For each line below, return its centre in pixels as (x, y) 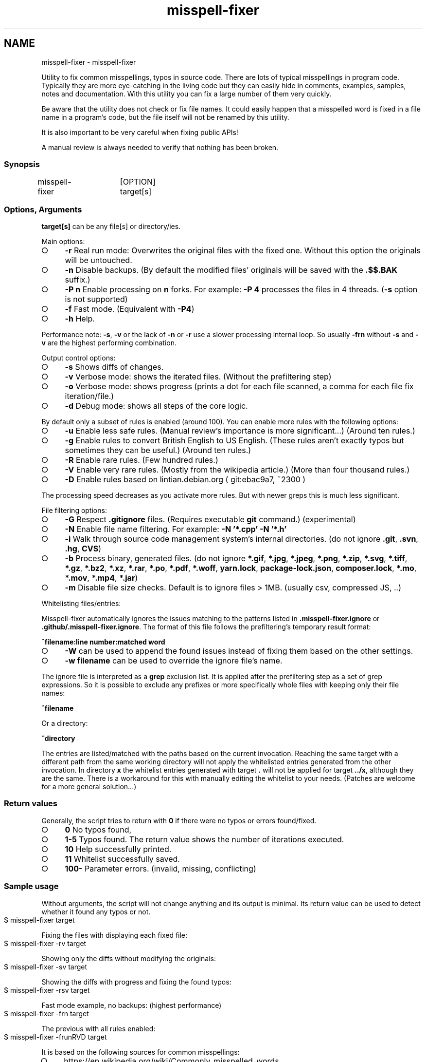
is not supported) (96, 299)
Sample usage (31, 886)
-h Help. (80, 319)
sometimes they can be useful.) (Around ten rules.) (158, 450)
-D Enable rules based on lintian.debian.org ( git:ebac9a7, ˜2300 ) (185, 480)
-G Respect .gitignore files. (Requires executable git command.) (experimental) (210, 520)
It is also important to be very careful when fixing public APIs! (140, 132)
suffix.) (78, 280)
